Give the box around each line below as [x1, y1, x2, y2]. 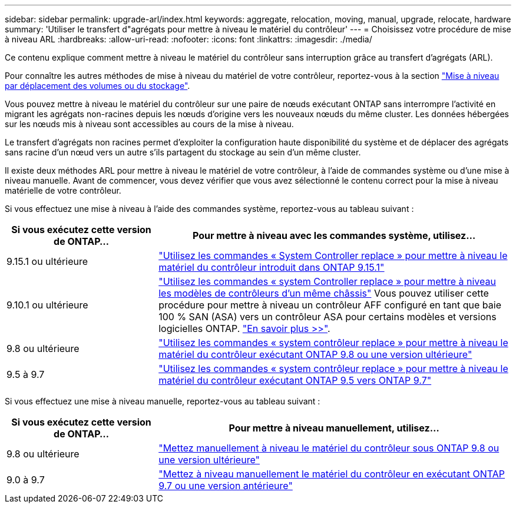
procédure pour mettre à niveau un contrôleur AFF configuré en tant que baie [158, 299, 501, 311]
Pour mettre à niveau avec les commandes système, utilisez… [192, 230, 476, 241]
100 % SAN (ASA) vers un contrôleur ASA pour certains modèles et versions [158, 311, 497, 323]
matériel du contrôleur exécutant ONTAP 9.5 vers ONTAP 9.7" [158, 374, 432, 386]
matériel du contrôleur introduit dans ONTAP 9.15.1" [158, 261, 385, 273]
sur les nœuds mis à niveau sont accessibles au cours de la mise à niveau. [5, 119, 294, 129]
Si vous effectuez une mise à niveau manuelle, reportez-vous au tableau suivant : [5, 396, 320, 406]
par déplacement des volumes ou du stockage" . [5, 81, 190, 91]
